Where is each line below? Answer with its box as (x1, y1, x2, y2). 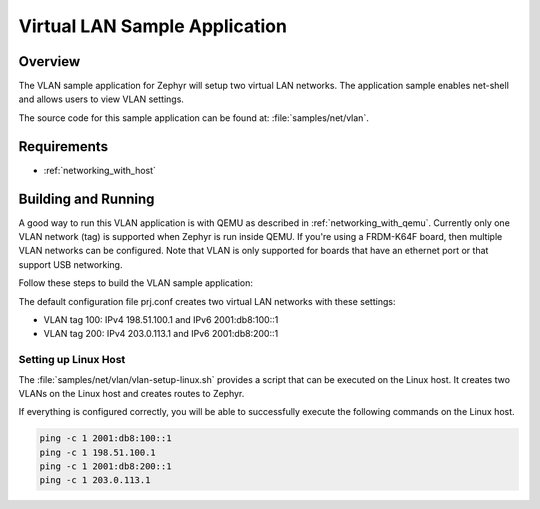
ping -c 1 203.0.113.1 (39, 475, 151, 486)
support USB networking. (18, 258, 123, 270)
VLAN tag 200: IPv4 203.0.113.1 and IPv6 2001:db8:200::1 (43, 328, 279, 340)
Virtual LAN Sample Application (18, 15, 287, 37)
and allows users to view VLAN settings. (18, 93, 185, 105)
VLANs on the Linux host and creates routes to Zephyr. (18, 387, 245, 399)
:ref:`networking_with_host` (43, 164, 157, 176)
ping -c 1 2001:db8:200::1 (39, 461, 172, 472)
